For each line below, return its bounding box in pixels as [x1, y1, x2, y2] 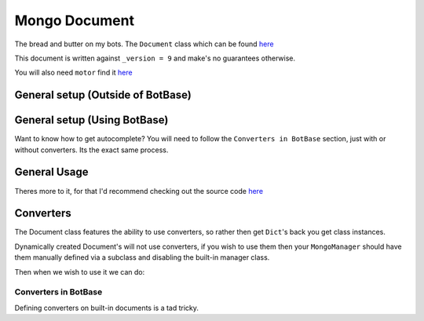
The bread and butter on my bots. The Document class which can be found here [14, 39, 274, 49]
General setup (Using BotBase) [14, 114, 169, 127]
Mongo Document [14, 12, 135, 29]
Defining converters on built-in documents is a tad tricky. [14, 303, 199, 312]
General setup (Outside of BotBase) [14, 89, 192, 102]
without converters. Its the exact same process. [14, 145, 169, 155]
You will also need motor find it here [14, 67, 133, 78]
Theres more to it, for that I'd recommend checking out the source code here [14, 186, 263, 195]
